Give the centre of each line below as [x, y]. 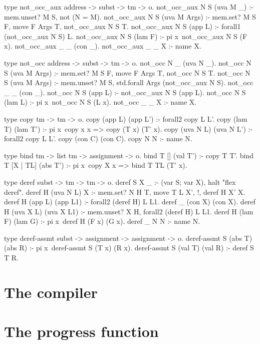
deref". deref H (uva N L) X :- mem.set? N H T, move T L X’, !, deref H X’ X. [125, 192]
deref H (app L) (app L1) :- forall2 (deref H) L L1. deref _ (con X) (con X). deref [130, 202]
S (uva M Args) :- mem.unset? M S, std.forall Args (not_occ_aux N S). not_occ [129, 82]
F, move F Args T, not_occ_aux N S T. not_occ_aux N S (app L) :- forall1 [122, 26]
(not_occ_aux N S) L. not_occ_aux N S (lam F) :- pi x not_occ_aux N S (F [126, 36]
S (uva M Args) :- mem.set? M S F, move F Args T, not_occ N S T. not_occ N [127, 72]
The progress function [81, 331]
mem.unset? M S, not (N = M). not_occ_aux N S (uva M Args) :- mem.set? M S [130, 16]
